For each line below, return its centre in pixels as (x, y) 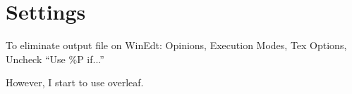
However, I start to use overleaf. (75, 82)
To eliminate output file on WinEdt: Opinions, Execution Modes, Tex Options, (176, 45)
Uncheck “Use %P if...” (55, 59)
